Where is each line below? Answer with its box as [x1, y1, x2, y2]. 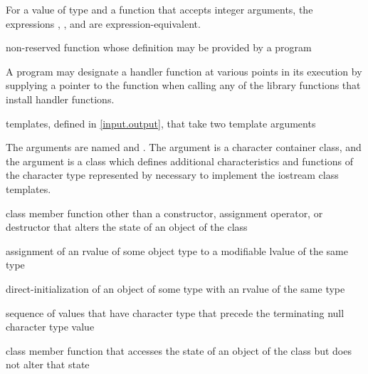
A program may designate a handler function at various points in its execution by [6, 63, 362, 78]
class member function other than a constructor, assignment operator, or [6, 205, 323, 220]
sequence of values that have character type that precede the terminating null [6, 305, 345, 320]
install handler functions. [6, 91, 115, 106]
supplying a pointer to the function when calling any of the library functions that [6, 78, 361, 93]
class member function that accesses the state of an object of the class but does [6, 343, 352, 358]
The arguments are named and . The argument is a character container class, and [6, 140, 362, 155]
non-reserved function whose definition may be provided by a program [6, 40, 312, 55]
